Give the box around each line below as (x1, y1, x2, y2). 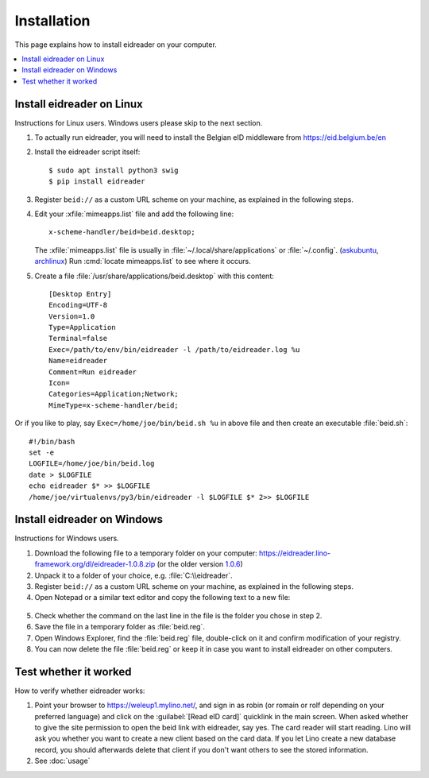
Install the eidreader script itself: (34, 147, 141, 157)
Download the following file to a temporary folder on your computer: (34, 548, 257, 558)
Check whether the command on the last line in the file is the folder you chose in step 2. (34, 610, 323, 620)
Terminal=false (48, 334, 108, 343)
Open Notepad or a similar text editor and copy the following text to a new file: (34, 593, 291, 602)
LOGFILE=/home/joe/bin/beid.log (29, 459, 155, 468)
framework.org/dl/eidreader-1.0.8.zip (34, 559, 156, 569)
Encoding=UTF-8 (48, 300, 108, 310)
